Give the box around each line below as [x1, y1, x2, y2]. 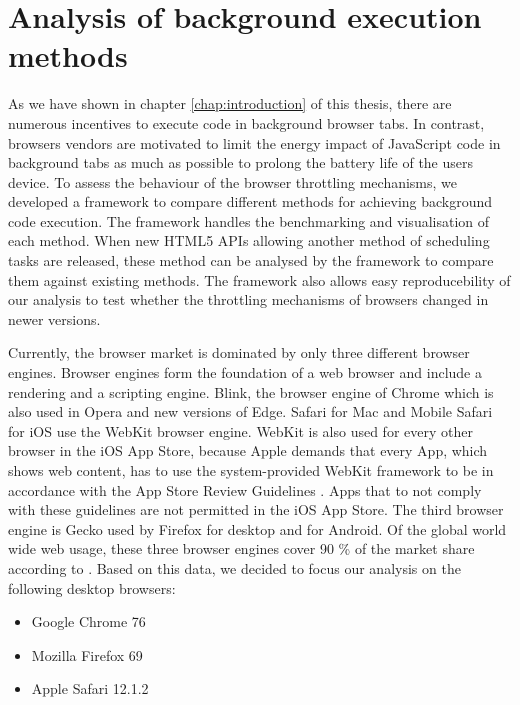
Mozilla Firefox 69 [31, 644, 143, 665]
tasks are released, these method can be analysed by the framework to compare [8, 250, 494, 271]
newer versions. [8, 308, 101, 329]
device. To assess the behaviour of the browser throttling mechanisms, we [8, 171, 458, 192]
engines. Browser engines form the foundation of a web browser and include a [8, 362, 482, 383]
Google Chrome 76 [31, 611, 146, 632]
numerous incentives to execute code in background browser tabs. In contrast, [8, 112, 485, 133]
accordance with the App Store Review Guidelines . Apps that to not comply [8, 479, 482, 500]
